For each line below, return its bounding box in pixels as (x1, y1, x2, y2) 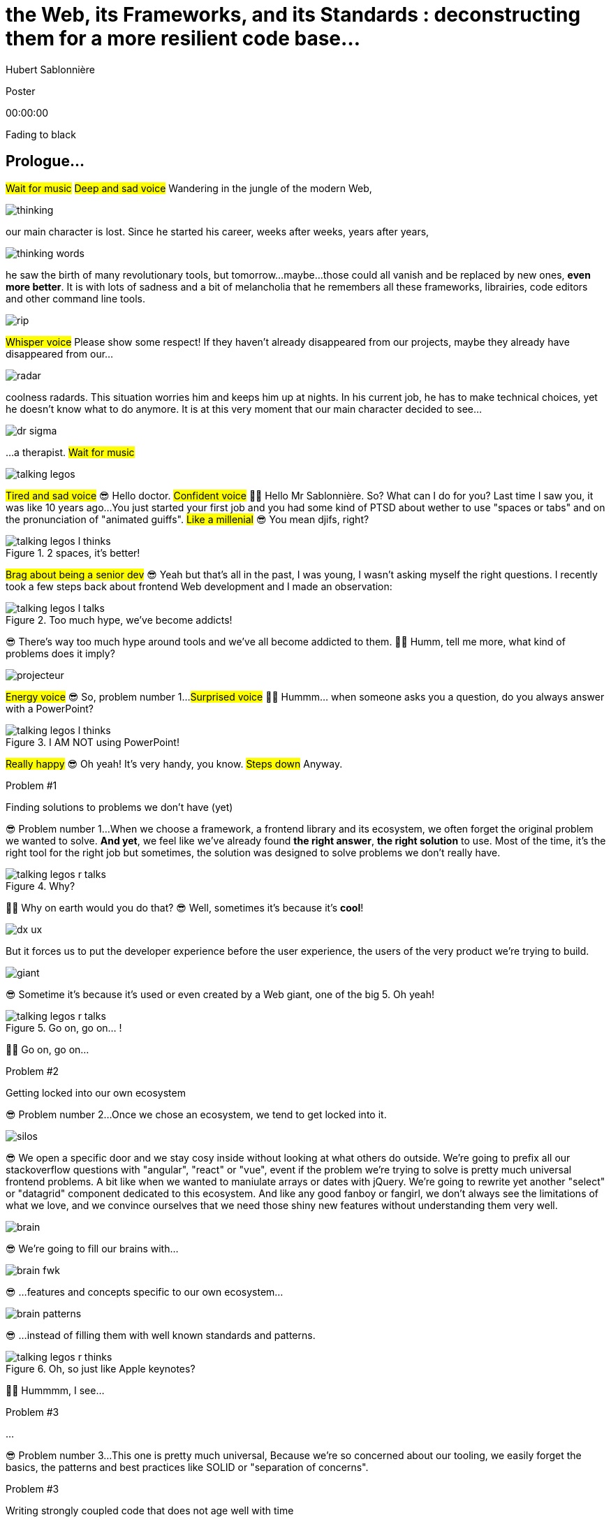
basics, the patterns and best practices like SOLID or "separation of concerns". (6, 1461, 369, 1473)
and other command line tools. (6, 292, 146, 305)
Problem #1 (6, 779, 57, 791)
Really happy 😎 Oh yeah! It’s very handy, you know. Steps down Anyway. (6, 757, 343, 770)
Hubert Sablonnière (6, 63, 95, 75)
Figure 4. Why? (6, 879, 75, 892)
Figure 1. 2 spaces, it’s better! (6, 546, 140, 559)
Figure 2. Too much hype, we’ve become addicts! (6, 613, 233, 626)
